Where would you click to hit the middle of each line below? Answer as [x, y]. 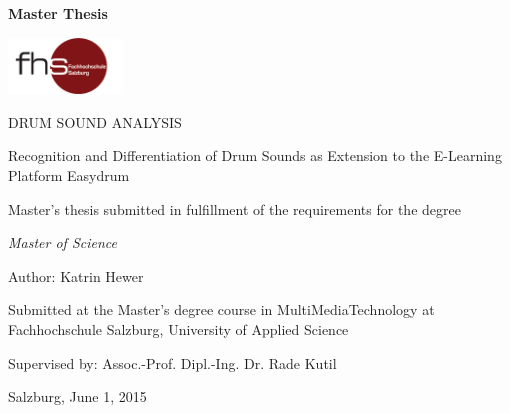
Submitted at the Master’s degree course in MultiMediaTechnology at [221, 309]
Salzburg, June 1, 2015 [77, 396]
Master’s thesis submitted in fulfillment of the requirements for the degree [234, 208]
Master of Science [62, 242]
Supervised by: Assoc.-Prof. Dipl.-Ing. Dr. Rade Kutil [172, 362]
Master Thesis [58, 13]
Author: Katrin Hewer [76, 275]
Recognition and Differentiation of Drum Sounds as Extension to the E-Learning [255, 155]
